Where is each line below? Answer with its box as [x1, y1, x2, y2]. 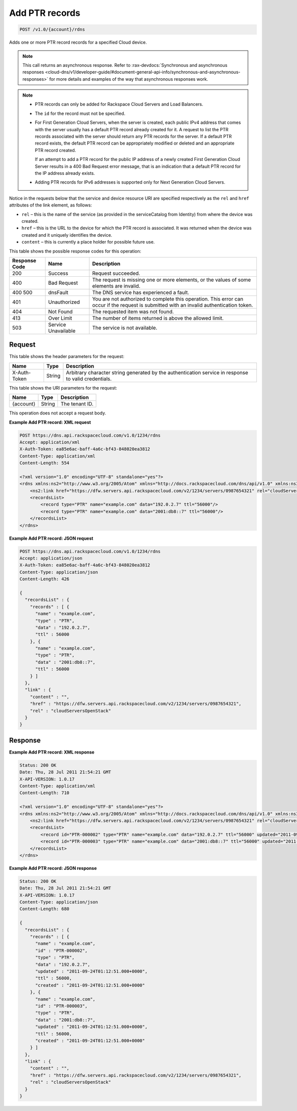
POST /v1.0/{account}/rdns [19, 27, 85, 32]
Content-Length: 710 [19, 790, 69, 796]
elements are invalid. [92, 282, 141, 289]
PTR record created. [35, 147, 76, 153]
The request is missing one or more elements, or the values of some [92, 276, 251, 283]
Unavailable [48, 327, 76, 334]
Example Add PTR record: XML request [9, 419, 91, 425]
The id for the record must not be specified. [35, 110, 126, 116]
